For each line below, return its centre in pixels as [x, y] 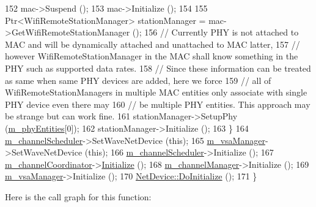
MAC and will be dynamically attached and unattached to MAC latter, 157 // [152, 44]
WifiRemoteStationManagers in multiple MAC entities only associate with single [156, 92]
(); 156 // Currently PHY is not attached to [215, 32]
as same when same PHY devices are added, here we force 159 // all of [138, 80]
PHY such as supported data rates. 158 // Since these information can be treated [158, 68]
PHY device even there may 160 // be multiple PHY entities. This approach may [158, 104]
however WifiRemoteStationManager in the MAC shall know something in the [152, 56]
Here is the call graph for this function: [78, 196]
